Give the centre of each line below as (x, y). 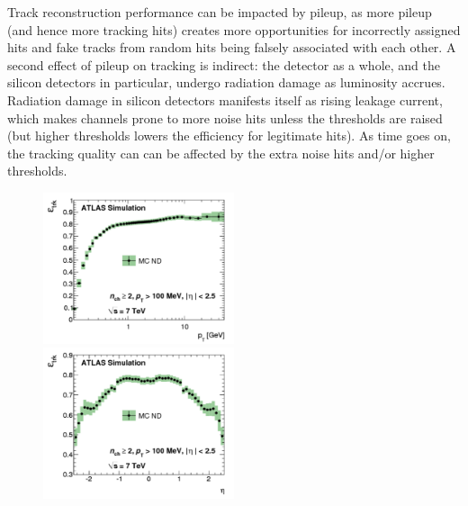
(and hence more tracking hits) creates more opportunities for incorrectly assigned (234, 29)
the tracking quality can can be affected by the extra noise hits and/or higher (221, 153)
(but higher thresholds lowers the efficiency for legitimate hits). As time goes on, (229, 136)
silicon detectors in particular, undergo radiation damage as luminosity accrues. (226, 82)
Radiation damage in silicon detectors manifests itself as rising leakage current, (225, 99)
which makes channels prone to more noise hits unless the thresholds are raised (225, 117)
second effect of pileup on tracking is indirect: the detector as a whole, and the (224, 64)
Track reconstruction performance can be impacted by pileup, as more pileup (220, 12)
